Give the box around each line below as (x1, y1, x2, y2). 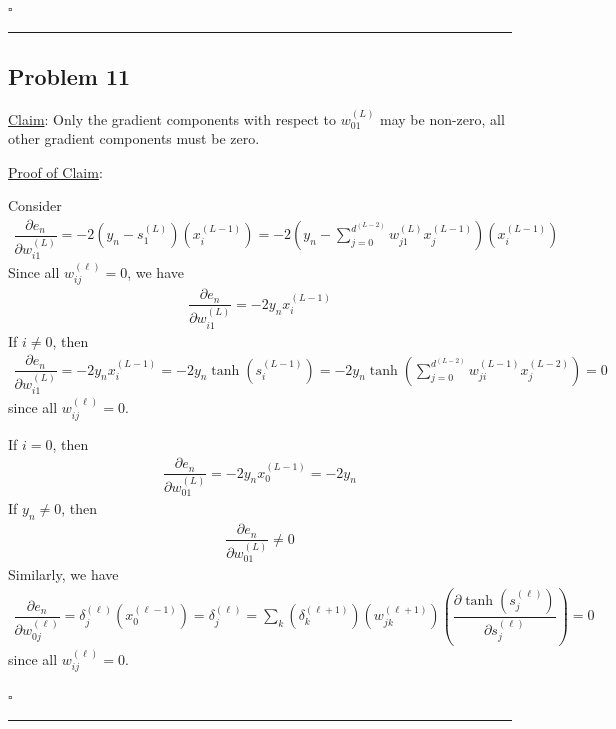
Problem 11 (8, 60, 131, 91)
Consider (8, 195, 62, 216)
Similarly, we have (8, 564, 119, 585)
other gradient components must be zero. (8, 128, 260, 149)
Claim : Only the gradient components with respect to (8, 108, 337, 129)
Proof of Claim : (8, 161, 103, 182)
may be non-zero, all (380, 108, 505, 129)
